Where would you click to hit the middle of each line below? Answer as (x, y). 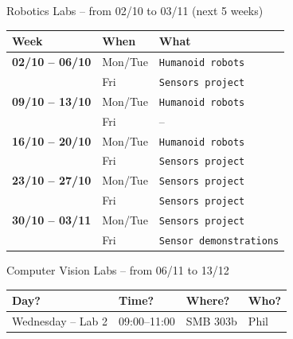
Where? (208, 300)
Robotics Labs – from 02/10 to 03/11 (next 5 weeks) (135, 10)
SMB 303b (211, 321)
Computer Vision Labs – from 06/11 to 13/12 (118, 270)
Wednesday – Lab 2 (60, 321)
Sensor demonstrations (219, 242)
